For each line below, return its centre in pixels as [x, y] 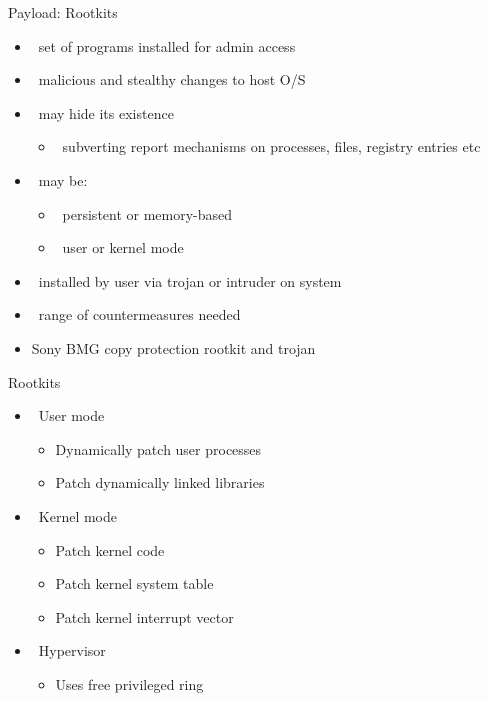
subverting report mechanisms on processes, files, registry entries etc [271, 146]
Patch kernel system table [134, 583]
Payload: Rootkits [63, 12]
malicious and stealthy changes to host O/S [172, 79]
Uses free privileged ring [129, 683]
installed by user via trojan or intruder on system [190, 280]
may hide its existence [106, 112]
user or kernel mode [123, 247]
